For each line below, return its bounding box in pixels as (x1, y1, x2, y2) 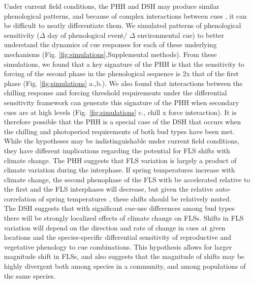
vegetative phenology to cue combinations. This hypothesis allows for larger (4, 241, 232, 252)
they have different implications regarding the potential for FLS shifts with (4, 145, 230, 155)
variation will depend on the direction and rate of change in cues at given (4, 222, 225, 232)
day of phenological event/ (47, 29, 127, 40)
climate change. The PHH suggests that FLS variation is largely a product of (4, 155, 237, 165)
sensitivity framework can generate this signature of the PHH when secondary (4, 97, 239, 107)
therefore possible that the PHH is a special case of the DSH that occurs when (4, 116, 241, 127)
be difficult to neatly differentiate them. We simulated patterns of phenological (4, 20, 241, 30)
